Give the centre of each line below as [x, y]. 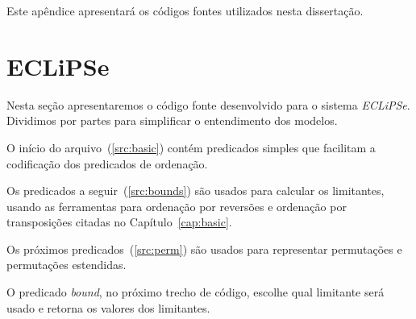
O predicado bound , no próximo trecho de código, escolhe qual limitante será [196, 292]
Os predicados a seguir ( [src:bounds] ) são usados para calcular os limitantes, [196, 191]
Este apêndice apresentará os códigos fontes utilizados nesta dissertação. [185, 10]
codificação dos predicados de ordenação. [107, 163]
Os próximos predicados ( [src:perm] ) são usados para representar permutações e [204, 249]
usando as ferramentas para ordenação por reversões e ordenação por [177, 206]
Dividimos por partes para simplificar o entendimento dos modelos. [172, 120]
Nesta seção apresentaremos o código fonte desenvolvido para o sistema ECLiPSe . [208, 104]
